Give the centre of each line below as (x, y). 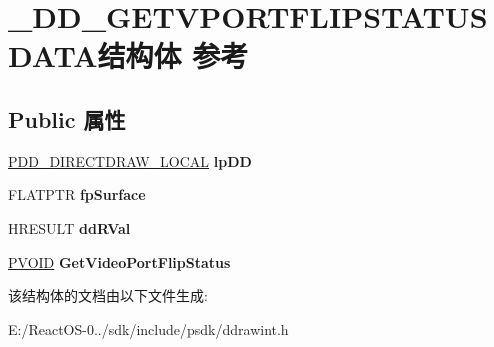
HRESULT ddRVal (69, 227)
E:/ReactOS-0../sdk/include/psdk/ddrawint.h (148, 328)
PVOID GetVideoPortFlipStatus (119, 261)
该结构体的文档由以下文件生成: (108, 295)
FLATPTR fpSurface (77, 194)
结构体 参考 (173, 55)
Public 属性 (67, 118)
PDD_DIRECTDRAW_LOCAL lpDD (130, 160)
